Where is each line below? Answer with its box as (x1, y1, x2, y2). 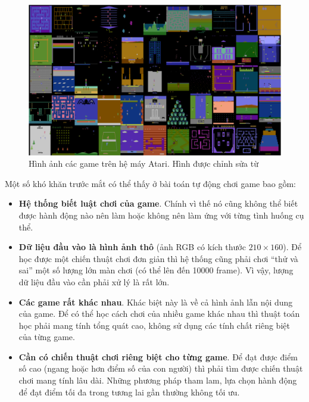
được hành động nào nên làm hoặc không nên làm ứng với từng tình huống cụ (18, 208, 304, 221)
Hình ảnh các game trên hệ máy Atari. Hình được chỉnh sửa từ (29, 157, 258, 170)
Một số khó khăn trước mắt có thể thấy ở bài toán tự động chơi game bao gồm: (5, 177, 296, 189)
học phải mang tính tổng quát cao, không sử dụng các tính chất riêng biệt (18, 319, 290, 331)
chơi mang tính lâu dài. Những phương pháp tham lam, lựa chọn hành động (18, 374, 297, 387)
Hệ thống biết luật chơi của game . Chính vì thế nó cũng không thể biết (18, 197, 298, 210)
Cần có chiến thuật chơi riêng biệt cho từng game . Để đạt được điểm (18, 350, 298, 363)
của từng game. (18, 331, 75, 343)
